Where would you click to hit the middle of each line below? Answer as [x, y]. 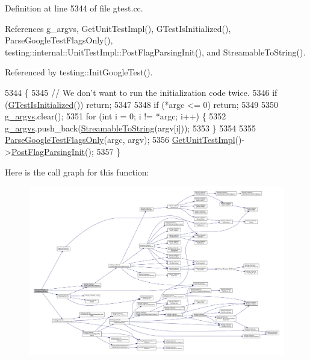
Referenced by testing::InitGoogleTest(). [79, 72]
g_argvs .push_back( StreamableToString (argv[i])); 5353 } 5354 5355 [130, 128]
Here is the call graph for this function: [77, 172]
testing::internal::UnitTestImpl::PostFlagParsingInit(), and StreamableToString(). [155, 52]
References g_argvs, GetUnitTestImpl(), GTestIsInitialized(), [118, 28]
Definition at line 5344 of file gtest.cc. [74, 8]
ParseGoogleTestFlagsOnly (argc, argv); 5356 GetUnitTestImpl [120, 140]
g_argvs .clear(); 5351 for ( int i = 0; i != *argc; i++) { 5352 [116, 116]
